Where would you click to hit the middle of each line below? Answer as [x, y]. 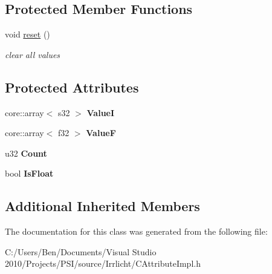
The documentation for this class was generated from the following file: [136, 231]
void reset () [28, 34]
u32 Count [26, 153]
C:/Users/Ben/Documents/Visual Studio [81, 251]
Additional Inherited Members [102, 206]
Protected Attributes [72, 87]
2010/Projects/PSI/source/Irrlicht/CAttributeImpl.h [103, 263]
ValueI [101, 112]
